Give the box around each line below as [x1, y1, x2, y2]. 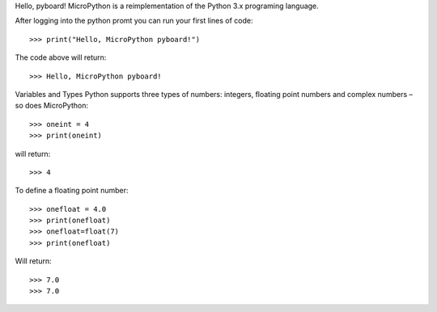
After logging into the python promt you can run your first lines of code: [15, 16, 253, 26]
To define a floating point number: [15, 186, 129, 196]
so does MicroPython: [15, 101, 89, 111]
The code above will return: [15, 53, 107, 62]
